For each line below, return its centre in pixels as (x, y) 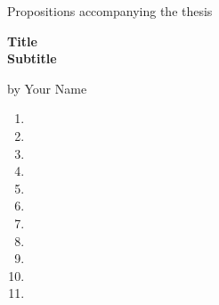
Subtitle (32, 58)
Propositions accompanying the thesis (110, 11)
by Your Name (47, 88)
